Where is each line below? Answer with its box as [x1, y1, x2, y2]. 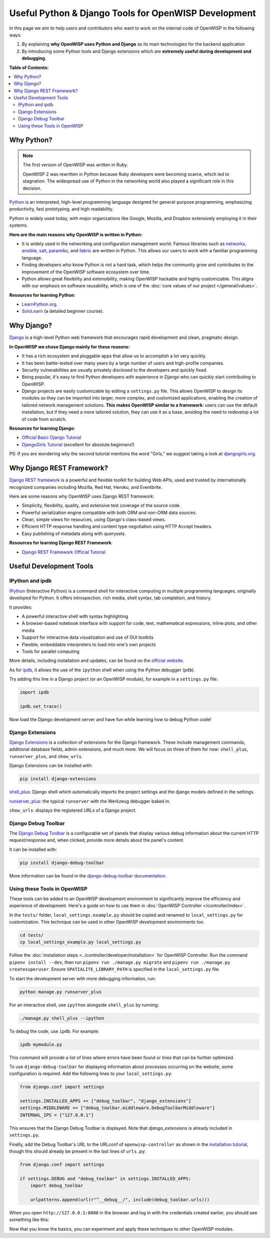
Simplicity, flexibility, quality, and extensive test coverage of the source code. [21, 502, 181, 508]
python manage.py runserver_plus [19, 989, 102, 995]
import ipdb [19, 689, 49, 695]
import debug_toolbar [30, 1183, 83, 1188]
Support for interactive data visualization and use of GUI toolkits [21, 634, 153, 640]
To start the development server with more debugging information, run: [9, 975, 156, 981]
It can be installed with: [9, 846, 57, 852]
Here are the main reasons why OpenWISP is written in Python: [9, 231, 142, 238]
